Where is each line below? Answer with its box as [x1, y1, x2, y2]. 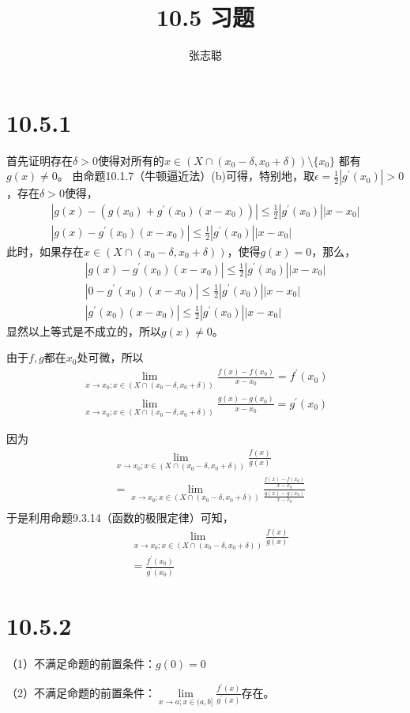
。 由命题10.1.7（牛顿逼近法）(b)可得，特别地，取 [57, 167, 314, 184]
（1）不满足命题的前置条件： [6, 655, 156, 672]
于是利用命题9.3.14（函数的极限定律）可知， [6, 508, 234, 525]
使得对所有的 [97, 152, 164, 168]
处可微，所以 [77, 349, 144, 366]
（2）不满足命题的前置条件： [6, 684, 156, 700]
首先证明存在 [6, 152, 73, 168]
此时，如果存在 [6, 242, 84, 259]
